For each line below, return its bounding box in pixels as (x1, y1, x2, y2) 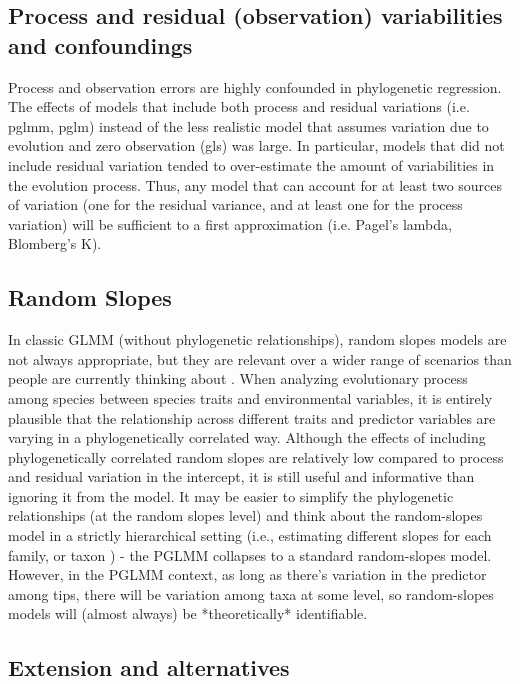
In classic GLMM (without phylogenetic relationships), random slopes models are (8, 329, 507, 350)
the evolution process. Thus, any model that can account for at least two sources (8, 174, 503, 195)
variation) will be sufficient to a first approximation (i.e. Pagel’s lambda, (8, 213, 452, 234)
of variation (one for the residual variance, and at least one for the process (8, 194, 463, 215)
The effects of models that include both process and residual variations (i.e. (8, 96, 470, 117)
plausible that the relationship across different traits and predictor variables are (8, 407, 496, 428)
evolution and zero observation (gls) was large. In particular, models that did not (8, 135, 505, 156)
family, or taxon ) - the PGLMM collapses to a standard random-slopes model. (8, 544, 492, 565)
